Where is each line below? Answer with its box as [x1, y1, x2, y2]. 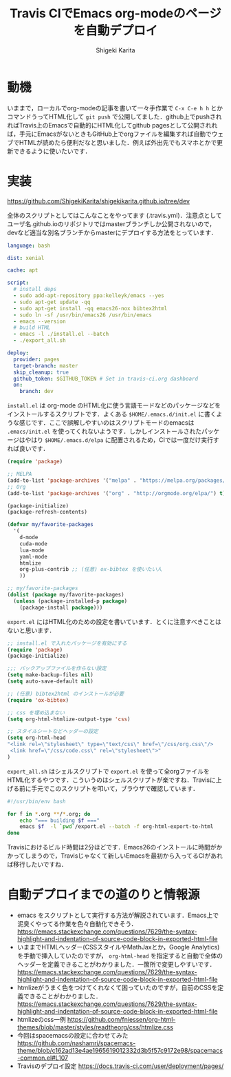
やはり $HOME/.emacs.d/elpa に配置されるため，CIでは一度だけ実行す [25, 436, 219, 444]
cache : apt [7, 267, 38, 274]
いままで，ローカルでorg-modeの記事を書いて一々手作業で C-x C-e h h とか [7, 103, 223, 112]
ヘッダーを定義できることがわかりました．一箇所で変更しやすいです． [16, 960, 216, 969]
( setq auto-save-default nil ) [7, 678, 94, 685]
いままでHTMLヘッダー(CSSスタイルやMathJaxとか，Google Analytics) [16, 943, 220, 952]
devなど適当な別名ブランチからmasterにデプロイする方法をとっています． [7, 228, 218, 236]
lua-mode [19, 547, 45, 554]
